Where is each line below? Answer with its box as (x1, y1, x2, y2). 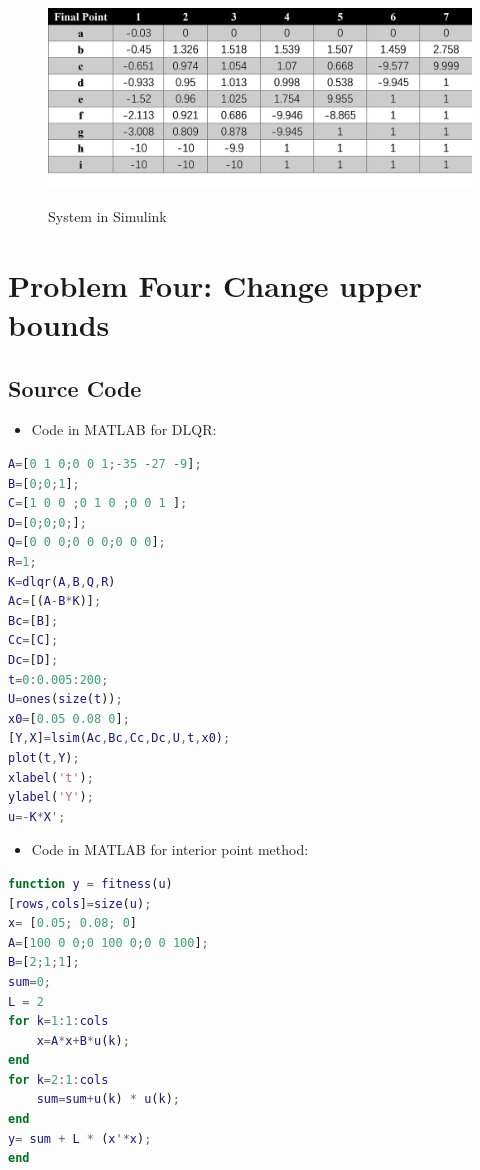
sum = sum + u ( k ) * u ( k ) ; (36, 1092, 180, 1107)
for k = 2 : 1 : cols (8, 1072, 109, 1087)
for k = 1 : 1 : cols (8, 1014, 109, 1029)
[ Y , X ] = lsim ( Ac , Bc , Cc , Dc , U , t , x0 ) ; (8, 731, 231, 746)
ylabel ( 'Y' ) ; (8, 790, 94, 805)
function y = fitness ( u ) (8, 876, 173, 891)
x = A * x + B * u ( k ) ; (36, 1033, 130, 1048)
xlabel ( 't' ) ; (8, 770, 94, 785)
